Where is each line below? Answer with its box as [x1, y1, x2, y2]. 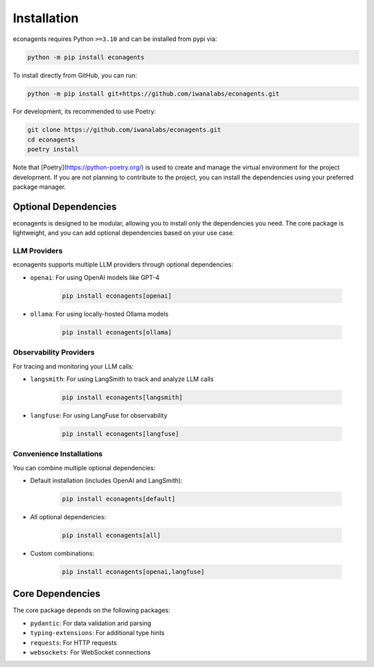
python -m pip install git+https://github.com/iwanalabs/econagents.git [27, 90, 280, 97]
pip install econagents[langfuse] [62, 430, 179, 437]
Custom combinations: [30, 549, 95, 557]
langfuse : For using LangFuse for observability [30, 411, 168, 419]
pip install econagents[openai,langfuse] [62, 568, 205, 575]
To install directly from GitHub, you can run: [12, 71, 138, 79]
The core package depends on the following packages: [12, 606, 170, 614]
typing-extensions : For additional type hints [30, 629, 165, 637]
